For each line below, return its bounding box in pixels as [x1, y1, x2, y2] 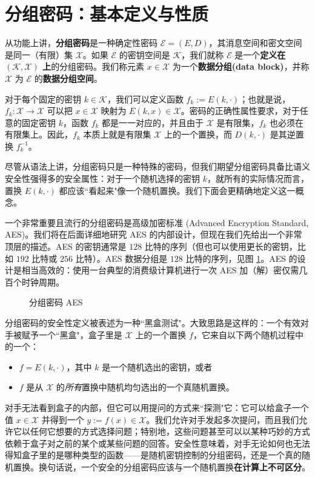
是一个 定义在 [234, 48, 286, 61]
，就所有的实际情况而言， [207, 172, 309, 185]
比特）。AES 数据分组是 [75, 252, 168, 264]
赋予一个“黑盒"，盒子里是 [21, 328, 122, 341]
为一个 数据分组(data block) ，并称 [172, 60, 310, 73]
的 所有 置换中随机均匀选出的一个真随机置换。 [56, 381, 234, 393]
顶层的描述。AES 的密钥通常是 [5, 240, 127, 253]
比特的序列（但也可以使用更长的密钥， [144, 240, 297, 253]
